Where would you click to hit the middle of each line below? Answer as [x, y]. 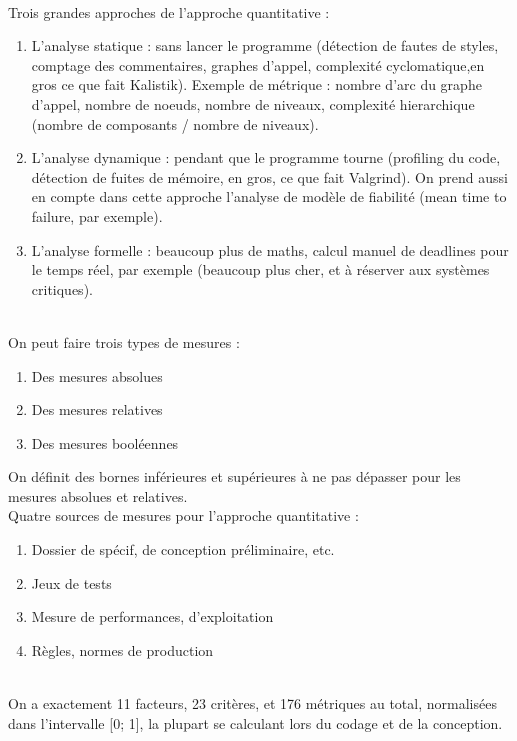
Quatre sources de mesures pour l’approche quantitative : [183, 515]
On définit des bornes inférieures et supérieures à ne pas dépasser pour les [234, 476]
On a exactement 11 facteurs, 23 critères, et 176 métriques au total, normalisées [252, 703]
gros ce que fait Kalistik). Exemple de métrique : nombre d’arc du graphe [256, 84]
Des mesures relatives [97, 409]
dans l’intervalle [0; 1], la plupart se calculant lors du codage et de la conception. [255, 722]
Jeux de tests [71, 582]
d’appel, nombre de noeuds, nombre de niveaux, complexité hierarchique [253, 103]
